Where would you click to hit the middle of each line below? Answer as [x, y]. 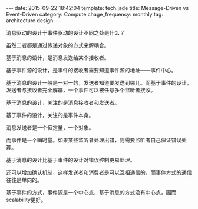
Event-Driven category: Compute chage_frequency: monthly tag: [85, 14]
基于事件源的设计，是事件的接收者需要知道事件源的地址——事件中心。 [91, 70]
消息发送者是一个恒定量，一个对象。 [50, 127]
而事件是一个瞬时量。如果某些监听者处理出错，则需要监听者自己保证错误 [94, 140]
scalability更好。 [26, 200]
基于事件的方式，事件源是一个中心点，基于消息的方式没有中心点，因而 [91, 192]
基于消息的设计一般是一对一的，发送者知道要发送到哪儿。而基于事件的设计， [99, 83]
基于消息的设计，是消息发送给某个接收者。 [58, 58]
